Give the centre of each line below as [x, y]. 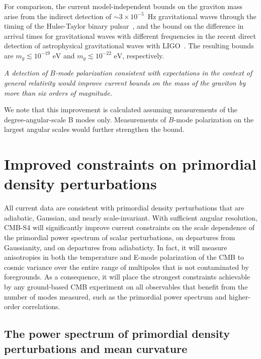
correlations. [41, 306]
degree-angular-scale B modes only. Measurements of [85, 119]
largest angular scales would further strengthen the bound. [94, 129]
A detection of [26, 73]
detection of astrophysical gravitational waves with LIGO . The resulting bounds [129, 46]
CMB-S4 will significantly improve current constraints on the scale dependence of [129, 227]
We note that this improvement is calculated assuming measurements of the [121, 110]
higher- [240, 296]
